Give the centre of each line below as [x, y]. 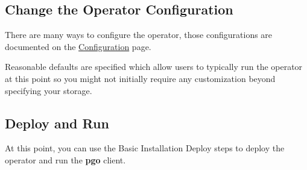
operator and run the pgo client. [65, 159]
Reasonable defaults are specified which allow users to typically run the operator [154, 67]
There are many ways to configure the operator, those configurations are [139, 35]
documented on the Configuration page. [78, 46]
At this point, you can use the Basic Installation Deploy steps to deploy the [145, 148]
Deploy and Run [57, 123]
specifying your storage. [49, 90]
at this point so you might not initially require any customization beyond [140, 78]
